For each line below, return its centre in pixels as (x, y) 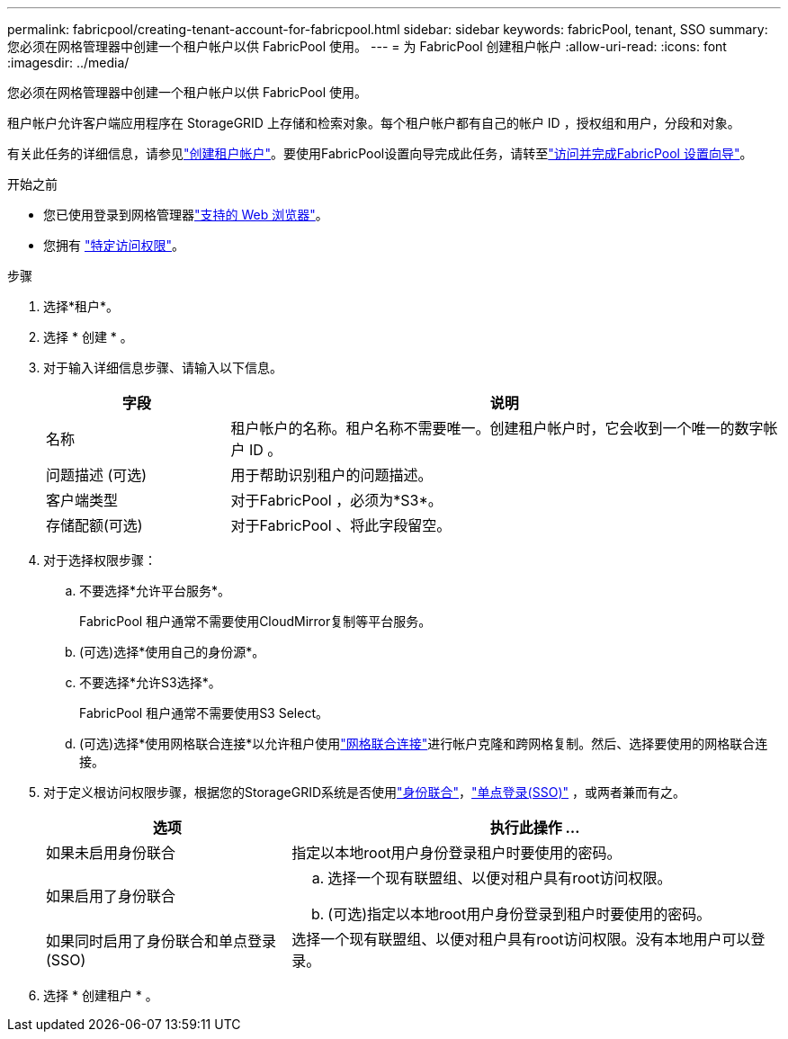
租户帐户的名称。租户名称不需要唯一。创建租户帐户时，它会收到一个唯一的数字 (497, 428)
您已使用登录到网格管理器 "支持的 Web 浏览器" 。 (186, 215)
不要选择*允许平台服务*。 (155, 591)
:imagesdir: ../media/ (68, 63)
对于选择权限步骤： (100, 560)
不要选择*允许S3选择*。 (150, 682)
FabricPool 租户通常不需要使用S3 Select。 (204, 713)
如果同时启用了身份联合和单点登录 (161, 941)
